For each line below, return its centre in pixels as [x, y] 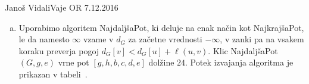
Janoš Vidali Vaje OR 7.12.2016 [62, 7]
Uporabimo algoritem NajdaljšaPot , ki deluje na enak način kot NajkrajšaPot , [161, 27]
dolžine [161, 62]
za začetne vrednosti [165, 39]
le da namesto [44, 39]
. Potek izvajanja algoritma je [239, 62]
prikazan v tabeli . [53, 74]
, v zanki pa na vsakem [262, 39]
